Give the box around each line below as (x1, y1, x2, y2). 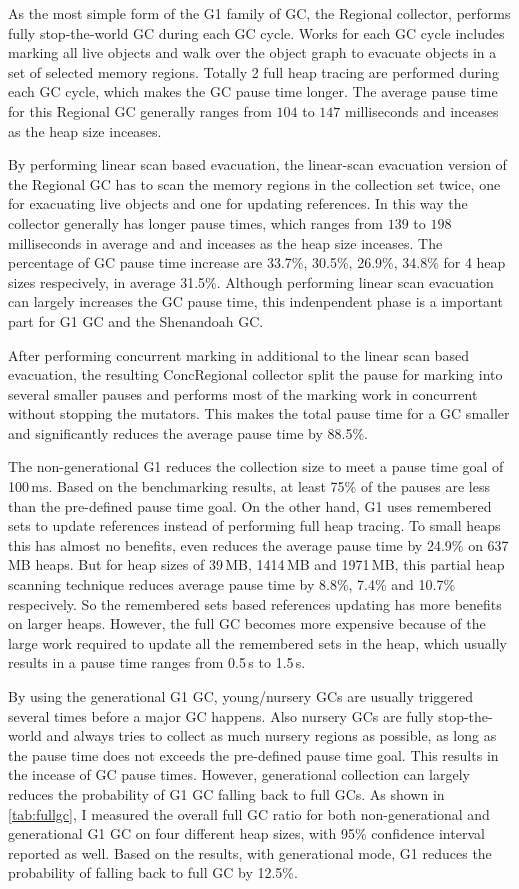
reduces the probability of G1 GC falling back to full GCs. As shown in (8, 783, 445, 804)
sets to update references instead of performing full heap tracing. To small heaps (8, 515, 501, 536)
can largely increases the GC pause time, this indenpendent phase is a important (8, 291, 503, 312)
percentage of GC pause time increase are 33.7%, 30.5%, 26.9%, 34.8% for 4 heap (8, 252, 506, 273)
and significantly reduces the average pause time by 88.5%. (8, 422, 369, 443)
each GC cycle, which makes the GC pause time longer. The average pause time (8, 81, 498, 102)
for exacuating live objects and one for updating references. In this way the (8, 193, 468, 214)
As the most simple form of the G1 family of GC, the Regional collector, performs (8, 3, 511, 23)
